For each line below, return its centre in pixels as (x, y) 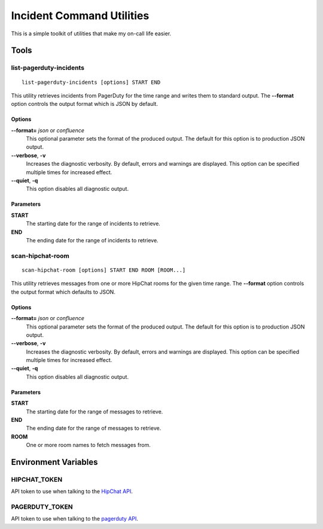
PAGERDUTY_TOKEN (42, 507)
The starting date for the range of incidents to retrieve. (93, 224)
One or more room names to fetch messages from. (88, 445)
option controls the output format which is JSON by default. (85, 104)
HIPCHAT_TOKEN (37, 479)
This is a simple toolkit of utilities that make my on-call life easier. (91, 34)
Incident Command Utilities (80, 16)
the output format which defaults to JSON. (63, 292)
